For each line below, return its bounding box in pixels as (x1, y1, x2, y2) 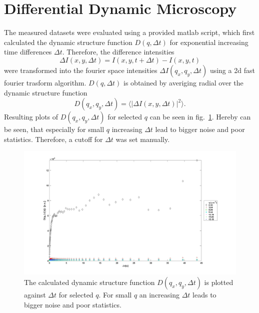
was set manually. (115, 133, 170, 144)
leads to (192, 289, 216, 300)
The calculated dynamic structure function (24, 277, 155, 287)
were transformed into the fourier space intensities (4, 64, 157, 75)
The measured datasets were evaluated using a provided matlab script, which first (4, 27, 255, 37)
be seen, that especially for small (4, 124, 104, 134)
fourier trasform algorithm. (4, 77, 86, 87)
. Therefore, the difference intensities (62, 46, 174, 57)
